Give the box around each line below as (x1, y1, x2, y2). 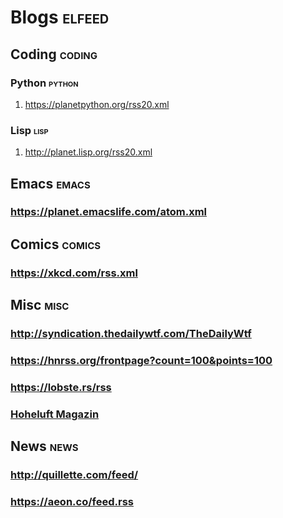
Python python (10, 76, 79, 90)
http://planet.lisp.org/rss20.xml (24, 146, 153, 158)
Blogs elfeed (10, 6, 110, 29)
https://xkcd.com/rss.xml (10, 266, 138, 280)
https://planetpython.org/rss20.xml (24, 98, 170, 110)
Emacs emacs (10, 175, 91, 192)
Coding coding (10, 46, 98, 63)
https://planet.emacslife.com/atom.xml (10, 205, 207, 219)
